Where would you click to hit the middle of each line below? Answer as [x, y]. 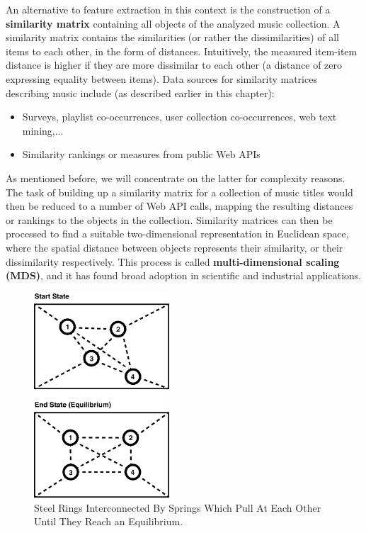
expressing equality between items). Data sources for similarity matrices [161, 78]
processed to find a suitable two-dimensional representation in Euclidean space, [177, 234]
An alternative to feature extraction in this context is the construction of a [168, 9]
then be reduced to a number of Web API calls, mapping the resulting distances [179, 206]
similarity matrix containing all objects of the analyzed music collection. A [173, 23]
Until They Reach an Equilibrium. [109, 521]
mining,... [43, 130]
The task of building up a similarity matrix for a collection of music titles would [179, 192]
